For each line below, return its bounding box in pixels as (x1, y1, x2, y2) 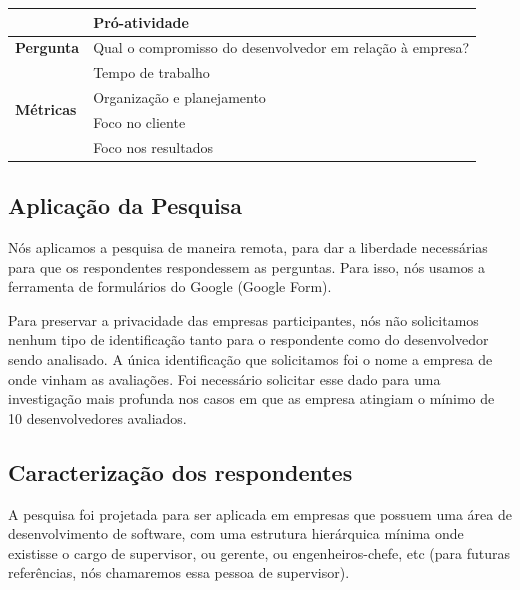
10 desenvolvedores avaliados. (8, 407, 187, 428)
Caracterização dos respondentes (8, 456, 353, 487)
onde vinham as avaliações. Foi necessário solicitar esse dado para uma (8, 368, 441, 389)
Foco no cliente (93, 111, 186, 132)
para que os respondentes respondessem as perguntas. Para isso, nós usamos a (8, 256, 485, 277)
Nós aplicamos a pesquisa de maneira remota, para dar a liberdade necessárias (8, 237, 488, 258)
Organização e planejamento (93, 87, 266, 108)
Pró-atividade (93, 11, 189, 32)
